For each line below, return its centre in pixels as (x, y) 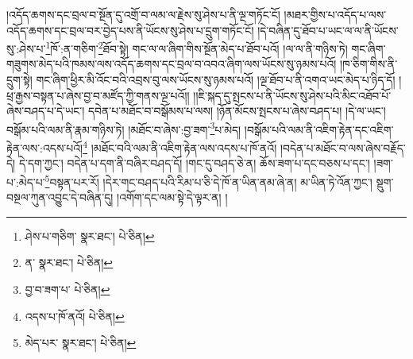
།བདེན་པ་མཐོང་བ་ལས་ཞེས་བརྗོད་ (343, 147)
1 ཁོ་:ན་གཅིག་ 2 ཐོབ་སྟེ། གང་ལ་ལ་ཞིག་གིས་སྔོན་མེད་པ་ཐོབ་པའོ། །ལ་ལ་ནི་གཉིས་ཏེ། (197, 47)
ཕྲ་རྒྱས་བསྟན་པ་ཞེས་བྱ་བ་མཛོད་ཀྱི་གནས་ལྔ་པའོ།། (98, 95)
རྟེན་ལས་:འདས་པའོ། (45, 147)
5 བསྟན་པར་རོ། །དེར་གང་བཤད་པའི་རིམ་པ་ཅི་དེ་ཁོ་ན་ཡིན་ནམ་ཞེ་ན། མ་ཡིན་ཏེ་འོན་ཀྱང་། (208, 180)
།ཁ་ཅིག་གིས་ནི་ (369, 64)
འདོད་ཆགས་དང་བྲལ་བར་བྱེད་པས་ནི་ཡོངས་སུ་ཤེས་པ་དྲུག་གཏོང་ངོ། (130, 30)
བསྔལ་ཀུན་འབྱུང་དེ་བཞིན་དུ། (60, 197)
